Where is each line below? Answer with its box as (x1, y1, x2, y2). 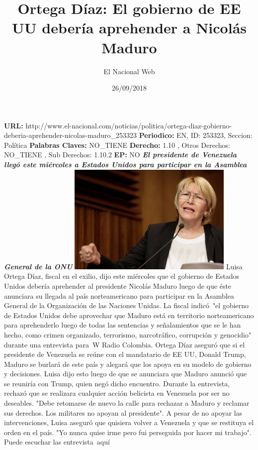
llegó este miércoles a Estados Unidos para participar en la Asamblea (4, 159, 247, 170)
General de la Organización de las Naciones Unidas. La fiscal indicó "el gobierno (4, 300, 249, 311)
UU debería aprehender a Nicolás (11, 17, 247, 38)
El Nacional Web (103, 66, 155, 76)
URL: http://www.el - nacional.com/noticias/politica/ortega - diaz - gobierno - (4, 120, 232, 130)
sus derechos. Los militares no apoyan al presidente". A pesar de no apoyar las (4, 407, 243, 418)
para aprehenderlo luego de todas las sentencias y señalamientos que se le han (4, 320, 241, 330)
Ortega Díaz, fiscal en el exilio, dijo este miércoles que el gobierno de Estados (4, 271, 239, 281)
